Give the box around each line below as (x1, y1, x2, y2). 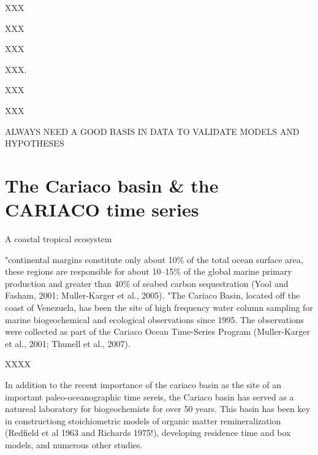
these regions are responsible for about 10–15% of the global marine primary (5, 265, 292, 278)
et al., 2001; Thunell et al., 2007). (5, 337, 131, 350)
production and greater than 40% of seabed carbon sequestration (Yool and (5, 277, 289, 289)
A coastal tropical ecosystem (5, 232, 112, 245)
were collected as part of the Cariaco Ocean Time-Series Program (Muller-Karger (5, 325, 311, 338)
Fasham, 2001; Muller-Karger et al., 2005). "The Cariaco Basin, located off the (5, 289, 300, 302)
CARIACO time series (5, 197, 199, 222)
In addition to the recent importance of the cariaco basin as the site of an (5, 378, 282, 391)
